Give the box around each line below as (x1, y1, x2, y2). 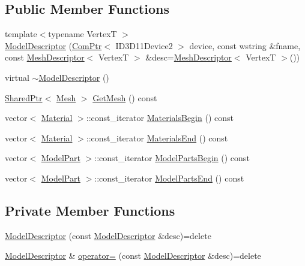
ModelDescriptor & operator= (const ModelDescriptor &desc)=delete (5, 249, 261, 262)
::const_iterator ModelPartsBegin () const (94, 152, 250, 164)
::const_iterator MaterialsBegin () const (86, 111, 234, 124)
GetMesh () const (92, 91, 157, 104)
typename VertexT (48, 28, 117, 40)
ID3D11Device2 (115, 39, 173, 52)
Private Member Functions (5, 201, 175, 219)
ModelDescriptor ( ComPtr (5, 39, 102, 52)
